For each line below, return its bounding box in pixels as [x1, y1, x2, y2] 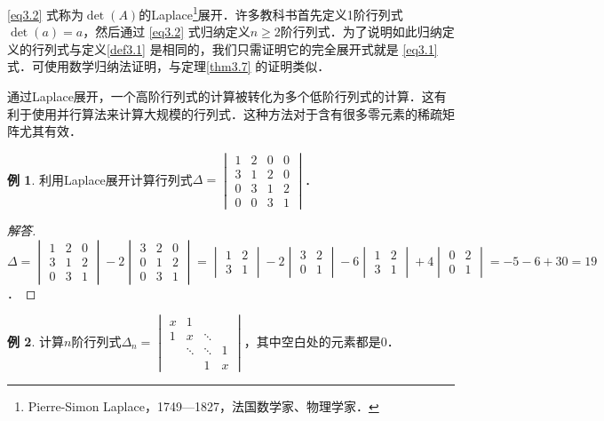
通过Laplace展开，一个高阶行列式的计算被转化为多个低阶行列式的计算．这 [7, 87, 434, 106]
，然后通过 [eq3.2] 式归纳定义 [83, 22, 250, 41]
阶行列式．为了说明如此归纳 [280, 22, 442, 41]
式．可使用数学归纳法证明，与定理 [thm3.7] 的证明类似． [7, 57, 330, 75]
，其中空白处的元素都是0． [243, 331, 400, 350]
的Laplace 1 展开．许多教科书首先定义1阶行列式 [139, 3, 403, 23]
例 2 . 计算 [7, 331, 64, 350]
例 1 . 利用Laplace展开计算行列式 [7, 170, 193, 188]
